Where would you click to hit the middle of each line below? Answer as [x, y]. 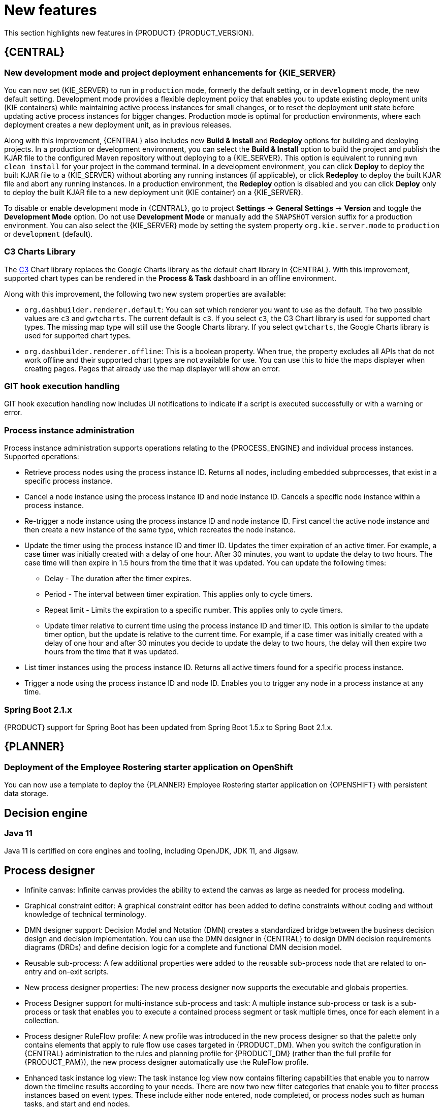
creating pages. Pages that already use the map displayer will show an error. [152, 368]
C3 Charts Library [40, 252]
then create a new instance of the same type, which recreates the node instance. [160, 530]
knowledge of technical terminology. [85, 914]
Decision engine [46, 813]
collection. [42, 1021]
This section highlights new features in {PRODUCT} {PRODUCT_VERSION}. [129, 33]
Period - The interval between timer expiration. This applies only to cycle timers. [179, 594]
